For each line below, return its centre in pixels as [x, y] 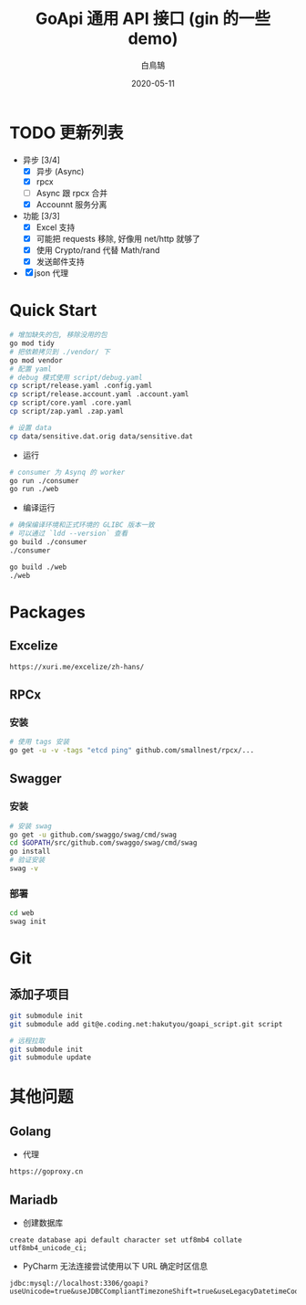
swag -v [24, 868]
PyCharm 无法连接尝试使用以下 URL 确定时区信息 [115, 1267]
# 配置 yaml [31, 369]
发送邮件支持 [60, 262]
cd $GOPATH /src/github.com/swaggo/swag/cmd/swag [103, 843]
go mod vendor [36, 360]
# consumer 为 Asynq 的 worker [67, 472]
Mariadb [34, 1200]
